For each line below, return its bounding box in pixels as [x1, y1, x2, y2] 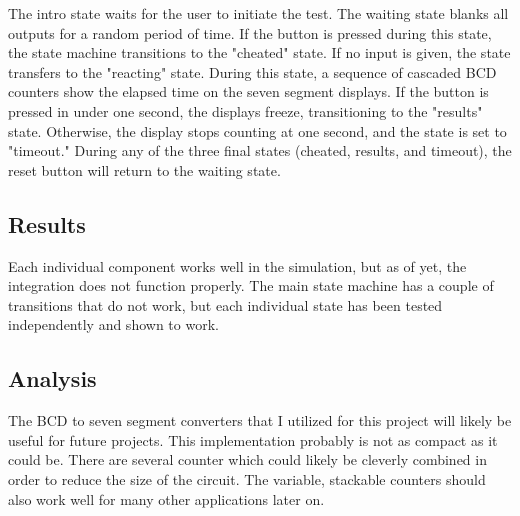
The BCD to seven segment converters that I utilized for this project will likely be [8, 410, 512, 431]
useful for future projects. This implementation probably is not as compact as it [8, 429, 498, 450]
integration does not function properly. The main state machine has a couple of [8, 275, 494, 296]
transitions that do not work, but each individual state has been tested [8, 294, 443, 315]
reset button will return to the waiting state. [8, 159, 281, 180]
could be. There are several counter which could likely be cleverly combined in [8, 449, 487, 470]
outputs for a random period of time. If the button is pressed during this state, [8, 22, 492, 43]
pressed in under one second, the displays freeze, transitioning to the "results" [8, 100, 483, 121]
